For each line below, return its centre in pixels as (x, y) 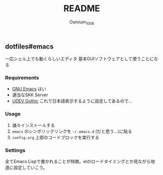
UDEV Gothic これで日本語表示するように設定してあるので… (72, 101)
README (82, 9)
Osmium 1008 (82, 22)
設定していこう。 (30, 168)
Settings (15, 150)
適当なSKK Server (30, 95)
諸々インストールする (33, 125)
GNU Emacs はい (29, 89)
